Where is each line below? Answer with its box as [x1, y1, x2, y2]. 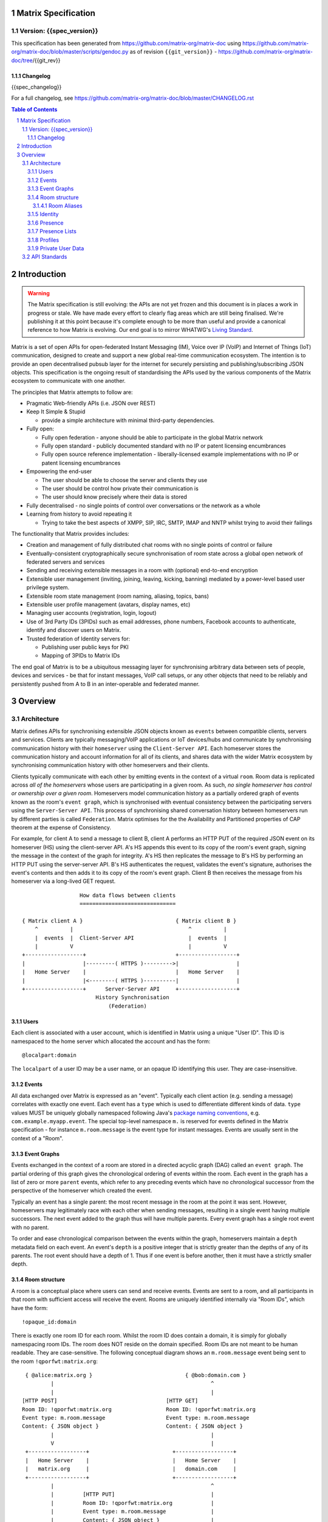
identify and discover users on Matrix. [26, 626, 121, 634]
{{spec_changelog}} [11, 83, 62, 91]
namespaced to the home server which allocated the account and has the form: [11, 1037, 211, 1045]
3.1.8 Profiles [27, 236, 60, 244]
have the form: [11, 1304, 48, 1311]
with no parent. [11, 1224, 49, 1231]
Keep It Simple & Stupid [26, 408, 86, 415]
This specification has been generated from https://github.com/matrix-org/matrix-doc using [11, 40, 241, 47]
